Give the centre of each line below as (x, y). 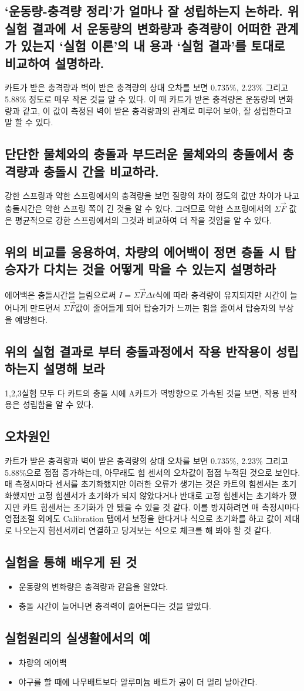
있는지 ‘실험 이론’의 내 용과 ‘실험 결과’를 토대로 (153, 46)
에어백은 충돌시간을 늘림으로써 (60, 295)
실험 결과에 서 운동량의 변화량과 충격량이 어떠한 (138, 28)
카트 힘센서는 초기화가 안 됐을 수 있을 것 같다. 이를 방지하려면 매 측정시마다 (161, 507)
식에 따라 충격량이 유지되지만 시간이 (221, 295)
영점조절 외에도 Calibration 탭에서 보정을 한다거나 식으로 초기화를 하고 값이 (143, 518)
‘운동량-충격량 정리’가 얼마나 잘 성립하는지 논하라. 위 (152, 11)
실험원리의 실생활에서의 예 (77, 638)
